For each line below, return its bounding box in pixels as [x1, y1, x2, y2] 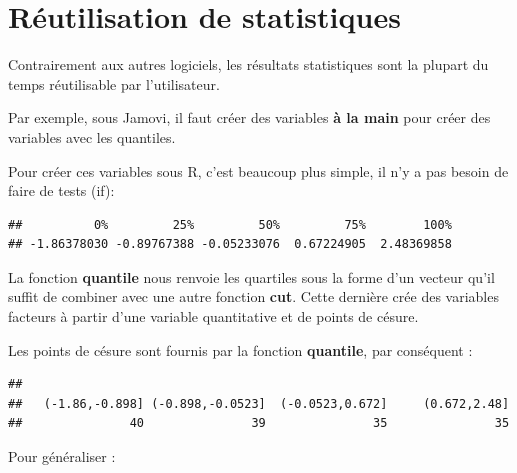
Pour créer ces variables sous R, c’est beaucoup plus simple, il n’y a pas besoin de [8, 160, 509, 181]
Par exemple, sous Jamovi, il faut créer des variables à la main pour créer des [8, 107, 491, 128]
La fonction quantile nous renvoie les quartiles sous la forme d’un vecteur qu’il [8, 266, 495, 287]
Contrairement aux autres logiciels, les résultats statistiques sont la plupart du [8, 54, 489, 75]
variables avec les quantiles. [8, 126, 176, 147]
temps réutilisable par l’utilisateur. [8, 73, 220, 94]
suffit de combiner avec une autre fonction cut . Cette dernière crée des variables [8, 286, 499, 307]
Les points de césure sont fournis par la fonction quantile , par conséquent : [8, 339, 473, 360]
